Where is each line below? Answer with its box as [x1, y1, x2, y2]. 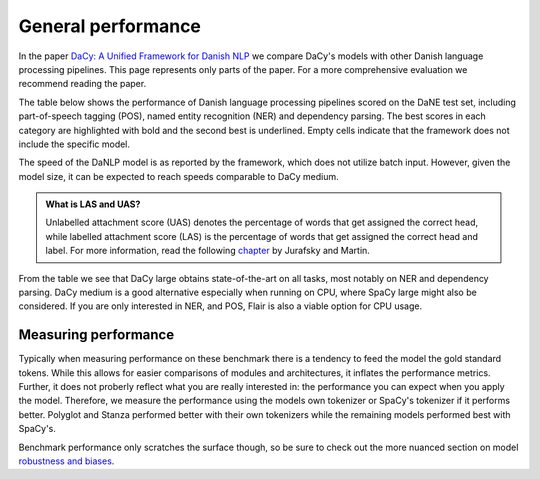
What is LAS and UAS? [45, 198, 141, 210]
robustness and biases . [18, 455, 115, 467]
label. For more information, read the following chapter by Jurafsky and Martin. [45, 245, 370, 257]
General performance [18, 15, 202, 37]
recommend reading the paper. [18, 78, 147, 90]
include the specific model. [18, 138, 130, 150]
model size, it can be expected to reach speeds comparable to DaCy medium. [18, 170, 339, 182]
